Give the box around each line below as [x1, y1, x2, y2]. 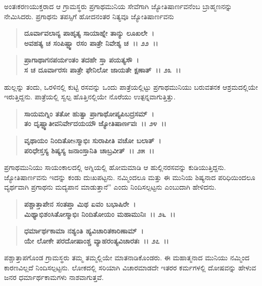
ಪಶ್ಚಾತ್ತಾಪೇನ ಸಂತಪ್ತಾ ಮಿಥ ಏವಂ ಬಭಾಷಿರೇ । [24, 198, 136, 209]
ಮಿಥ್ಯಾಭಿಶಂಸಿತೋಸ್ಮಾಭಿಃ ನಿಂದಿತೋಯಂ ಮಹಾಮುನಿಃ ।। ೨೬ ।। [24, 208, 176, 219]
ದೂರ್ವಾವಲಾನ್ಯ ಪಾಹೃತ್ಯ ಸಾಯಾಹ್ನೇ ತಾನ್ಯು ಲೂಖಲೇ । [24, 28, 154, 38]
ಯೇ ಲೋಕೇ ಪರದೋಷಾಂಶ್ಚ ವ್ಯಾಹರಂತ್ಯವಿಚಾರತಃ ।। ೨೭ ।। [24, 235, 169, 246]
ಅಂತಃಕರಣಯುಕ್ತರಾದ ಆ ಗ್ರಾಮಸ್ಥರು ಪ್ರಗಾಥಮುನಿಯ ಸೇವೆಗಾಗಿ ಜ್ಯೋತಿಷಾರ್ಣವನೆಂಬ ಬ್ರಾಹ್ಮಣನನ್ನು [4, 1, 232, 11]
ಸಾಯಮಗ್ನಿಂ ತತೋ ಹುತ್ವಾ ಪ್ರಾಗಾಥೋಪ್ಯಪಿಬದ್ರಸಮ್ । [24, 108, 154, 119]
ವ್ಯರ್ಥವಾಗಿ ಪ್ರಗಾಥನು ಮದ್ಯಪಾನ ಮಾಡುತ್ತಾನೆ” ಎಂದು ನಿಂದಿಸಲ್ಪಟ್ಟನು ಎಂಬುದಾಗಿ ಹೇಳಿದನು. [4, 182, 217, 192]
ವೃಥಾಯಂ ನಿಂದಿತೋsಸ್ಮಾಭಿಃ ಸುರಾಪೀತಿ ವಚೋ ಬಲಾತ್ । [24, 135, 162, 145]
